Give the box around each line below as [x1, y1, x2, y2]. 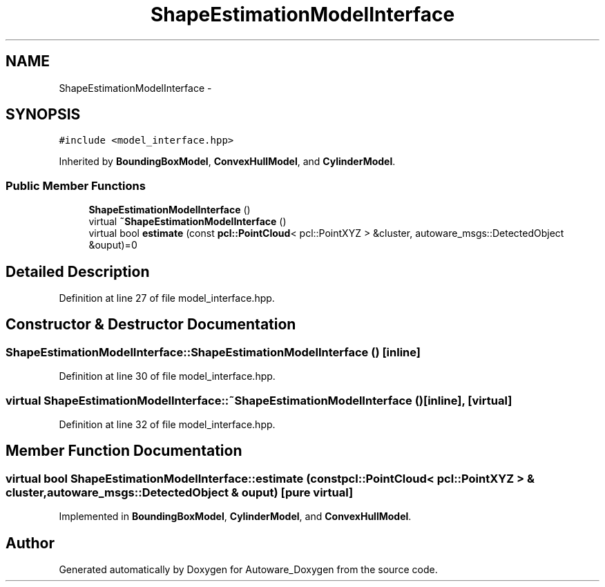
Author [6, 534, 55, 552]
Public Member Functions [6, 178, 146, 193]
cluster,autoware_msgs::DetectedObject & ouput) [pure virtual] [6, 485, 354, 499]
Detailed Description [6, 262, 150, 280]
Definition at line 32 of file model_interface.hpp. [59, 418, 276, 430]
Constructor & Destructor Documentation [6, 316, 296, 334]
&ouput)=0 [88, 239, 137, 251]
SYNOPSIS [6, 106, 81, 124]
